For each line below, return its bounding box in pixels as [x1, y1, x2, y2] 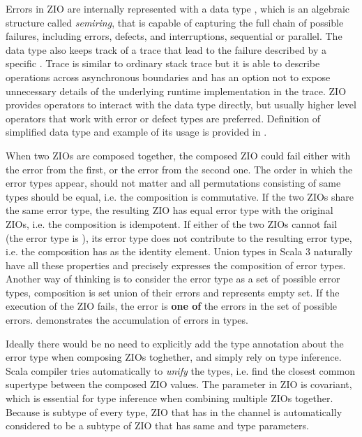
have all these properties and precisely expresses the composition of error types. [6, 257, 346, 272]
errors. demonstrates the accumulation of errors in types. [6, 313, 248, 327]
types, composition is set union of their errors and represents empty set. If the [6, 285, 340, 299]
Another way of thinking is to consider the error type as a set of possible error [6, 271, 340, 286]
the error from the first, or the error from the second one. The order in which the [6, 162, 353, 176]
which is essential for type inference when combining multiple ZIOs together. [6, 391, 333, 406]
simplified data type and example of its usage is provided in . [6, 124, 267, 139]
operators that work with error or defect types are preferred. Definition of [6, 110, 321, 125]
